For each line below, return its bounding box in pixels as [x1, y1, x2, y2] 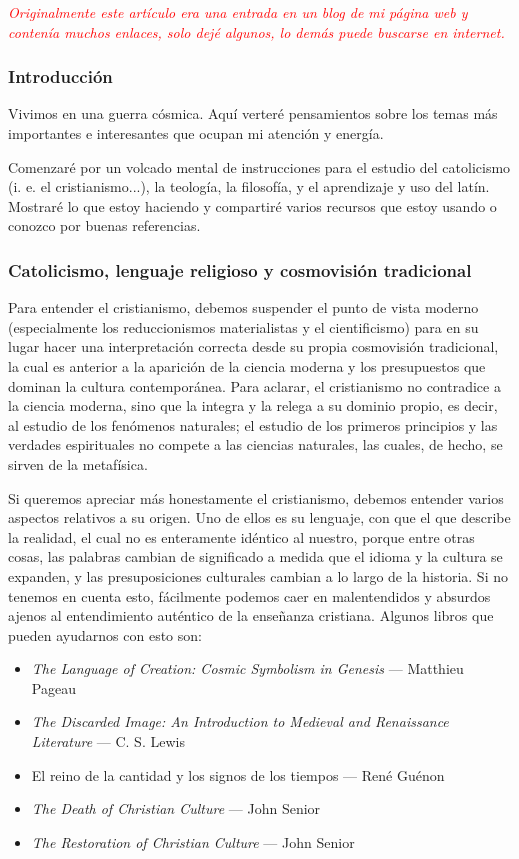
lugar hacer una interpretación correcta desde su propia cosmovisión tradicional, [8, 336, 499, 357]
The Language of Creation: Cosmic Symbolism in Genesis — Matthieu [31, 658, 464, 679]
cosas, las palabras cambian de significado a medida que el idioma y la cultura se [8, 546, 503, 567]
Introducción [8, 64, 113, 89]
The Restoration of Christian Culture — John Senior [31, 831, 355, 852]
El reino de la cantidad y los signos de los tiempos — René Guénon [31, 764, 445, 785]
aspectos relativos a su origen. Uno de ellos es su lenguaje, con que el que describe [8, 507, 511, 528]
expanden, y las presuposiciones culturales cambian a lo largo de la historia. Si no [8, 565, 508, 586]
